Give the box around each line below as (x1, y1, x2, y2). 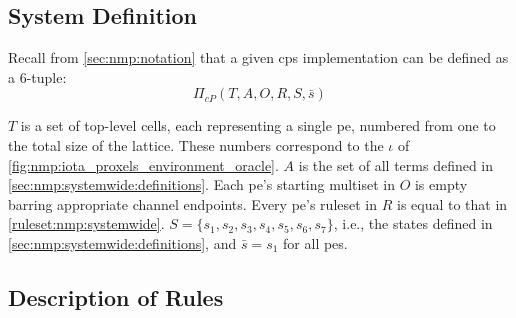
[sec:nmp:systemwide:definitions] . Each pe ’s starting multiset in (8, 174, 395, 195)
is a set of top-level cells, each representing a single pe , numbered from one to (20, 115, 496, 136)
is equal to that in (396, 193, 508, 214)
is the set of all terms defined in (298, 154, 494, 175)
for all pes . (283, 232, 348, 253)
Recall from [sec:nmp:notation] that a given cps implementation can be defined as (8, 47, 509, 68)
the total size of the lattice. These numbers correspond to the (8, 134, 384, 155)
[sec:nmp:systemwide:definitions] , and (8, 232, 237, 253)
